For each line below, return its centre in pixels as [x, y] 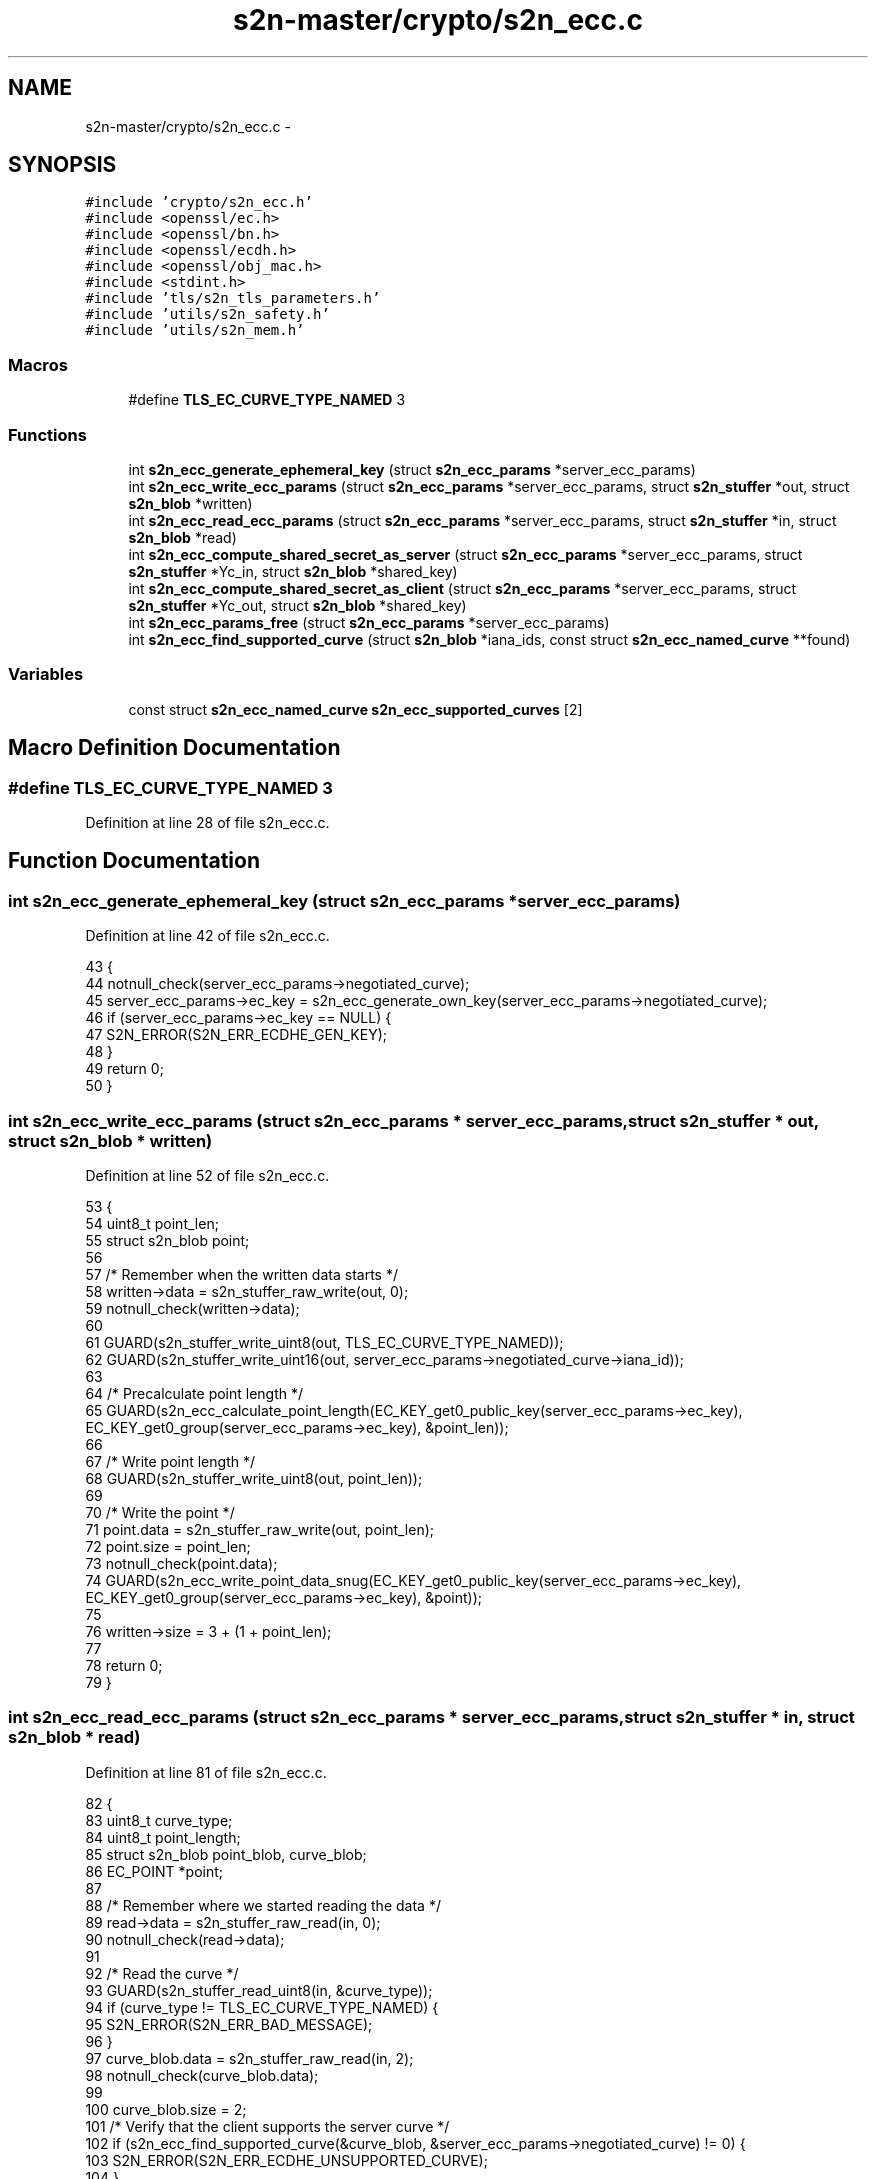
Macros [38, 364]
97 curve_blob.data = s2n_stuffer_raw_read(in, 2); [249, 2058]
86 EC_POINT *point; [154, 1871]
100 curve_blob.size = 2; [166, 2109]
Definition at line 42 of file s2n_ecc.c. [207, 936]
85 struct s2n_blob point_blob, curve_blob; [226, 1854]
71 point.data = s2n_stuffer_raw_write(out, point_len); [260, 1529]
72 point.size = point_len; [168, 1546]
